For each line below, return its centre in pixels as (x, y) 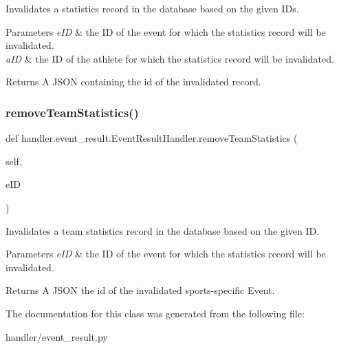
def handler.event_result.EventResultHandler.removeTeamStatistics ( (152, 138)
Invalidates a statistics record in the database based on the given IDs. (152, 8)
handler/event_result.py (57, 336)
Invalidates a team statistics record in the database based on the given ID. (163, 230)
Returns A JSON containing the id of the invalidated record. (133, 82)
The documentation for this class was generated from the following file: (155, 313)
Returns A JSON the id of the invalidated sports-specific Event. (140, 290)
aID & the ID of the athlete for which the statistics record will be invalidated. (170, 58)
